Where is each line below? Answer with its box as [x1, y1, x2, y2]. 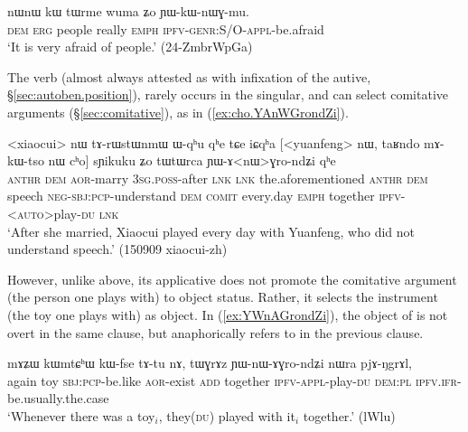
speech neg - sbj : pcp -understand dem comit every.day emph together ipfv [7, 186, 401, 205]
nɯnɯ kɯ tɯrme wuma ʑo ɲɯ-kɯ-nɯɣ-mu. [7, 2, 249, 20]
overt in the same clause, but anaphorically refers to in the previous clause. [7, 323, 424, 342]
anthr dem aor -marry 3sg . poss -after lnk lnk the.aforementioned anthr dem [7, 168, 428, 187]
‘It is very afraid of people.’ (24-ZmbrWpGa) [7, 37, 253, 56]
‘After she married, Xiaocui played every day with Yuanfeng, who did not [7, 221, 415, 240]
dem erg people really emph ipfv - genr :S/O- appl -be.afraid [7, 19, 324, 38]
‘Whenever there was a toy [7, 406, 155, 425]
